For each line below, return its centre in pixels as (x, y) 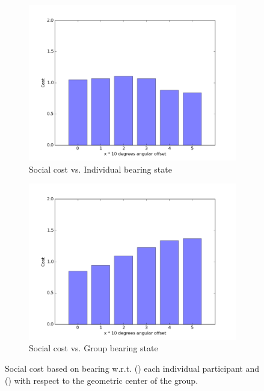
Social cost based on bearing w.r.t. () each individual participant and (132, 368)
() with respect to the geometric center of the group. (102, 380)
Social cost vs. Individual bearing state (100, 169)
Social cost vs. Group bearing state (94, 348)
